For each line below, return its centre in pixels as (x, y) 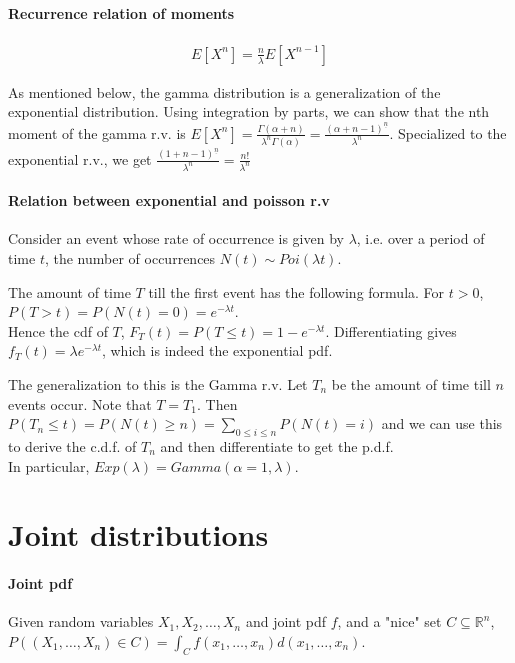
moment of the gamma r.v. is (97, 132)
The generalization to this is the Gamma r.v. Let (158, 383)
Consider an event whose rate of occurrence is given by (176, 238)
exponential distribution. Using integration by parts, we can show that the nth (249, 111)
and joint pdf (286, 621)
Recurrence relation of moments (121, 12)
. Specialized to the (448, 132)
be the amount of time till (411, 383)
